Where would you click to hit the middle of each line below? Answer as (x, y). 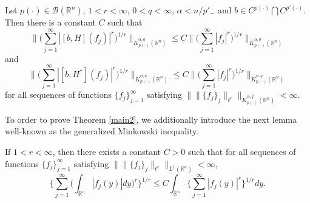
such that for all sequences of (242, 152)
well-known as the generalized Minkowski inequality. (102, 131)
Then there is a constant (50, 22)
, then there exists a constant (106, 152)
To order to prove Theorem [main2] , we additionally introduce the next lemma (151, 119)
